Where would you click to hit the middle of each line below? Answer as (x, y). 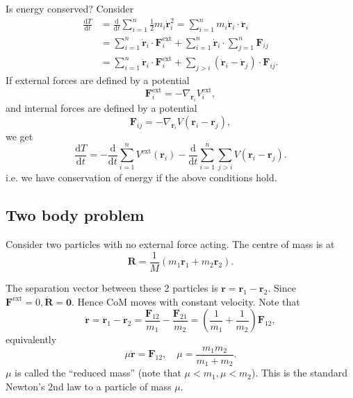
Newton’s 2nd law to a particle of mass (89, 386)
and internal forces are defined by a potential (101, 108)
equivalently (31, 339)
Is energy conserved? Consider (70, 8)
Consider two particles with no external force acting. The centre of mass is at (170, 244)
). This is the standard (299, 373)
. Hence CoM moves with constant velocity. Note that (186, 301)
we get (19, 136)
